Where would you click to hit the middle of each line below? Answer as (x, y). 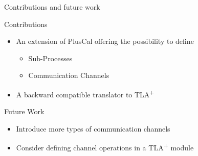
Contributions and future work (52, 7)
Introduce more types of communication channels (93, 128)
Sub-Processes (50, 58)
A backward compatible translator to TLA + (85, 93)
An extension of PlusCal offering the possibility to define (105, 41)
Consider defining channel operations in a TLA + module (105, 147)
